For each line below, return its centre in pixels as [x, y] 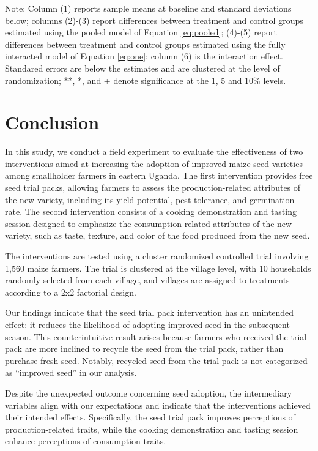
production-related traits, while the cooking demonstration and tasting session [152, 429]
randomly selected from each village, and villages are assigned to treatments [147, 280]
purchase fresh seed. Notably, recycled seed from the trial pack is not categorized [156, 360]
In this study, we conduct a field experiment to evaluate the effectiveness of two [154, 151]
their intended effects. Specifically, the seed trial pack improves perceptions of [150, 417]
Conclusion [52, 122]
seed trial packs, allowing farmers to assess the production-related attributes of [153, 188]
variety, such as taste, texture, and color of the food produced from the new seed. [157, 235]
